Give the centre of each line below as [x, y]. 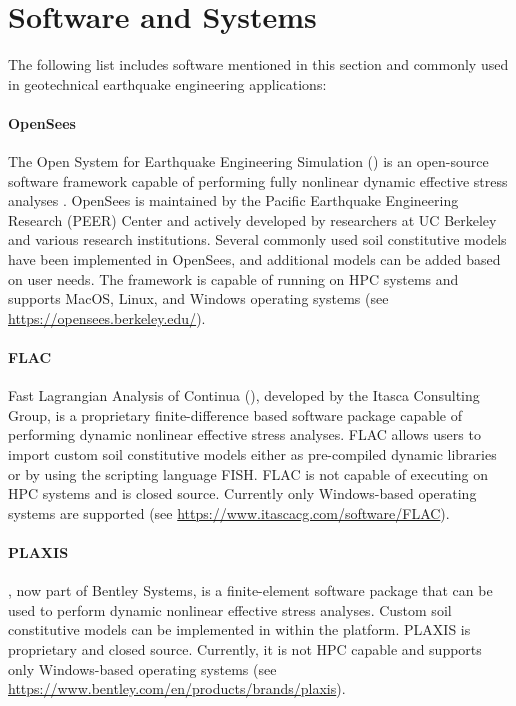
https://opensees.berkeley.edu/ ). [107, 317]
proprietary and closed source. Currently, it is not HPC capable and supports [245, 648]
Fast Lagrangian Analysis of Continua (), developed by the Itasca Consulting [244, 395]
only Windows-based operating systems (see [142, 668]
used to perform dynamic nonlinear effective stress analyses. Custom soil [230, 609]
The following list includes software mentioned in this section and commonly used [258, 64]
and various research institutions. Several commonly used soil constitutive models [257, 239]
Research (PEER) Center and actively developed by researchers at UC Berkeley [252, 219]
